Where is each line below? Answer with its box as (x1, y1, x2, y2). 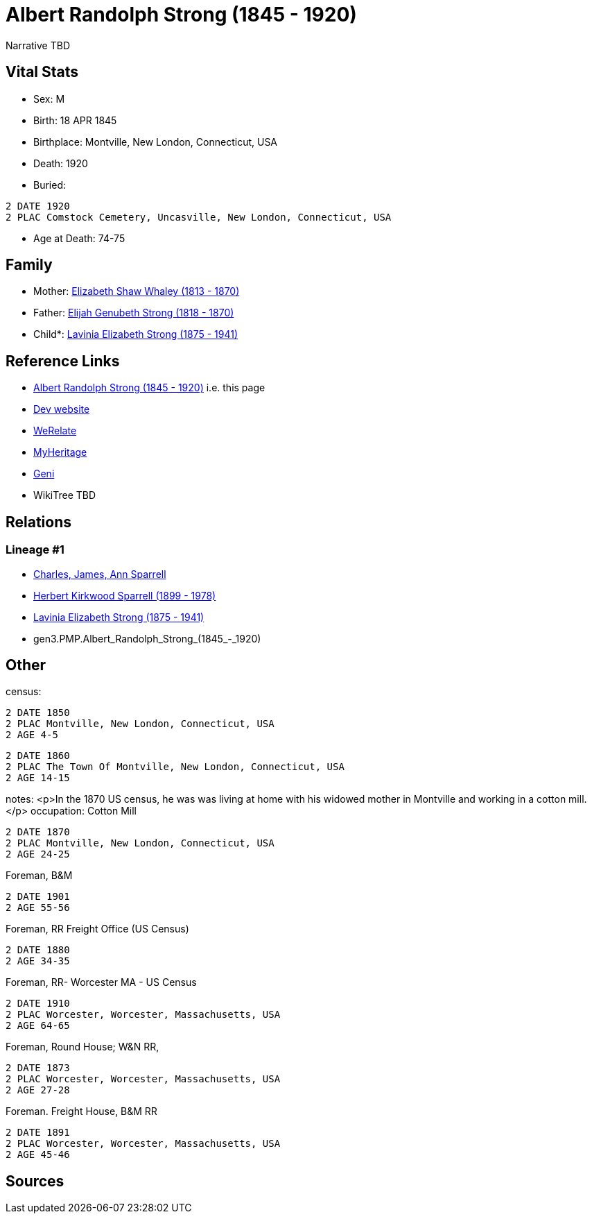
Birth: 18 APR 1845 (33, 114, 117, 126)
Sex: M (33, 92, 65, 105)
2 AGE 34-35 (6, 955, 70, 967)
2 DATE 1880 (6, 944, 70, 956)
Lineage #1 (6, 543, 64, 557)
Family (6, 256, 53, 274)
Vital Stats (6, 63, 79, 81)
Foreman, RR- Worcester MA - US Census (6, 976, 197, 989)
